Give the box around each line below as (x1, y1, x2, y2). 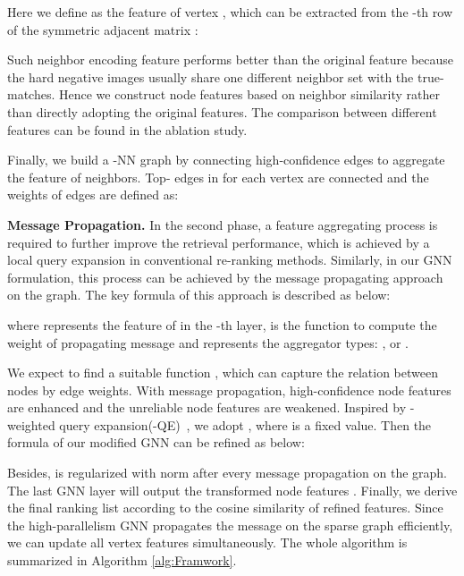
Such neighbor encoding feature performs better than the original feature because (7, 50, 454, 69)
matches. (7, 85, 55, 104)
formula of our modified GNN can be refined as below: (7, 433, 305, 452)
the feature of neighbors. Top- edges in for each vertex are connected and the (7, 167, 429, 186)
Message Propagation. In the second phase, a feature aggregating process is (7, 215, 438, 233)
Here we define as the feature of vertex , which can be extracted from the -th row (7, 3, 453, 21)
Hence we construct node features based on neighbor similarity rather (59, 85, 440, 104)
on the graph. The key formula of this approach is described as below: (7, 285, 391, 304)
